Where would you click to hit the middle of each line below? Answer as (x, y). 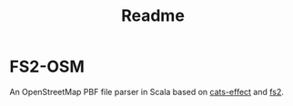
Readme (153, 16)
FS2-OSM (47, 67)
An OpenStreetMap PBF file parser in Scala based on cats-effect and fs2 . (147, 92)
